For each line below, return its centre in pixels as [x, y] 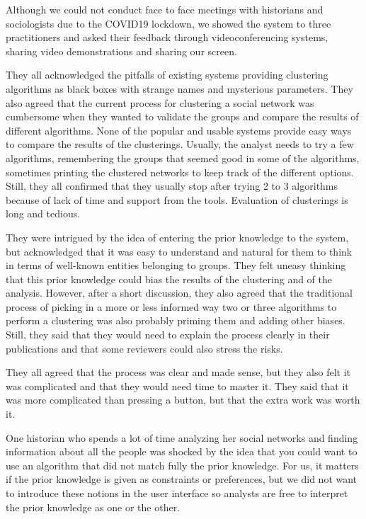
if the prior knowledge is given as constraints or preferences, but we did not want [182, 479]
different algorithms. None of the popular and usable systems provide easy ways [179, 130]
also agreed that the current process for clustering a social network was [160, 102]
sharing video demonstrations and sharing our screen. [121, 51]
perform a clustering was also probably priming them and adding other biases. [176, 320]
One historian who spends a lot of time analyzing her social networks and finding [182, 437]
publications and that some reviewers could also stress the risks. [144, 348]
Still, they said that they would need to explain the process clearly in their [168, 335]
